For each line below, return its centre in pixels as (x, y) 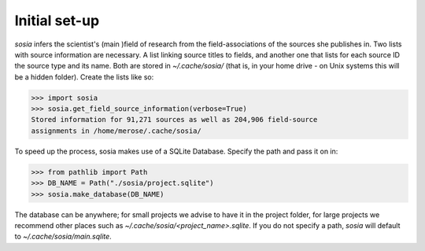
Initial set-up (57, 20)
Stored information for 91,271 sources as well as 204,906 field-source (174, 120)
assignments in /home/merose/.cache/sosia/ (116, 131)
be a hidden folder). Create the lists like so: (84, 77)
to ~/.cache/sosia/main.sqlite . (63, 237)
